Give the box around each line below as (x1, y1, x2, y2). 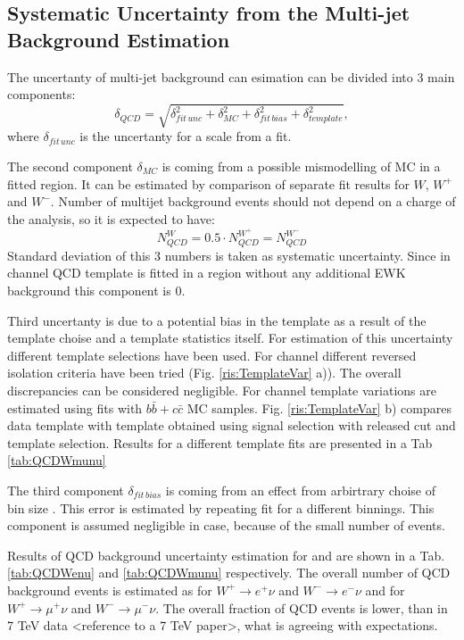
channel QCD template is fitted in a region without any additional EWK (7, 263, 406, 282)
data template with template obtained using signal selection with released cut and (7, 416, 456, 435)
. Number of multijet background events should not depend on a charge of (50, 192, 456, 211)
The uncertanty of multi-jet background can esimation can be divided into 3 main (7, 67, 455, 86)
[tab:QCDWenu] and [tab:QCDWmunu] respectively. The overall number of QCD (7, 563, 451, 582)
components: (7, 85, 76, 104)
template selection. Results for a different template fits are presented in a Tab (7, 433, 433, 452)
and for (365, 580, 405, 599)
